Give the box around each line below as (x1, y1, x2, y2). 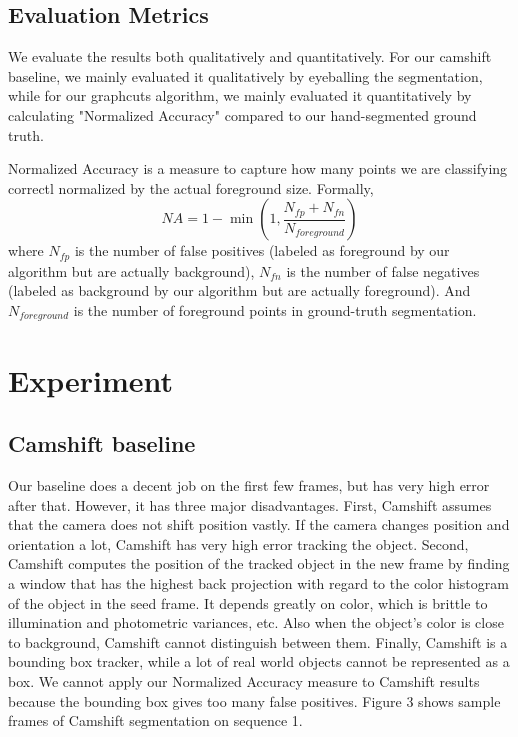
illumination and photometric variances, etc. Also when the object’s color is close (8, 612, 504, 633)
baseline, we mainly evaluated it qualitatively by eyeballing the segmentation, (8, 65, 483, 86)
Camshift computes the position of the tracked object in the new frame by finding (8, 553, 510, 574)
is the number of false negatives (286, 260, 480, 281)
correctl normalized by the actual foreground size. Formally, (8, 177, 374, 198)
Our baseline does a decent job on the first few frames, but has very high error (8, 475, 490, 496)
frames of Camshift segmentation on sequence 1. (8, 710, 303, 731)
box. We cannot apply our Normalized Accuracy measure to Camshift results (8, 670, 480, 691)
